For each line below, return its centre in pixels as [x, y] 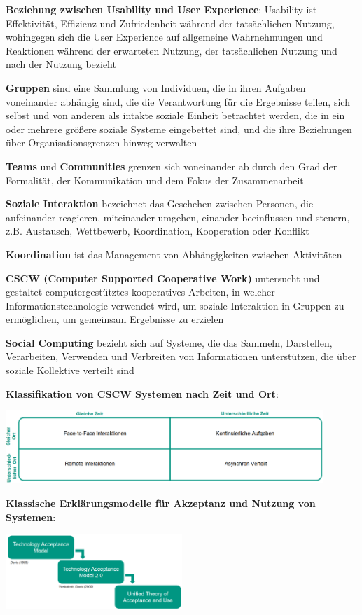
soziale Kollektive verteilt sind [70, 370]
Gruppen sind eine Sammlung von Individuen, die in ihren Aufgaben [156, 87]
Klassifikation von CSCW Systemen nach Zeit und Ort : [142, 393]
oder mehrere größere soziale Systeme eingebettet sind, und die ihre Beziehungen [179, 129]
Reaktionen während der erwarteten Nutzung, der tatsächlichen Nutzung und [172, 50]
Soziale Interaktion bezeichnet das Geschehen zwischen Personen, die [160, 203]
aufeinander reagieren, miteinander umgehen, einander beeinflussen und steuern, [178, 217]
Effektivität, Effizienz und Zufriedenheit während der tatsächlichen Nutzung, [170, 23]
